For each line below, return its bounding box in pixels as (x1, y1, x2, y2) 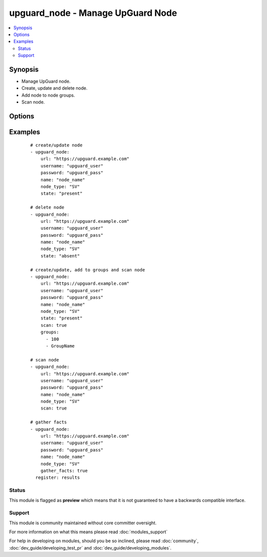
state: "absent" (40, 253, 80, 258)
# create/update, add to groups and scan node (30, 267, 145, 272)
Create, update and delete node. (21, 85, 88, 91)
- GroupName (45, 343, 75, 349)
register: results (35, 475, 80, 480)
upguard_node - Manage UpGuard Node (9, 7, 178, 18)
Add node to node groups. (21, 92, 75, 98)
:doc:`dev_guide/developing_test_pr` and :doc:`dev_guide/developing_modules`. (9, 545, 172, 551)
